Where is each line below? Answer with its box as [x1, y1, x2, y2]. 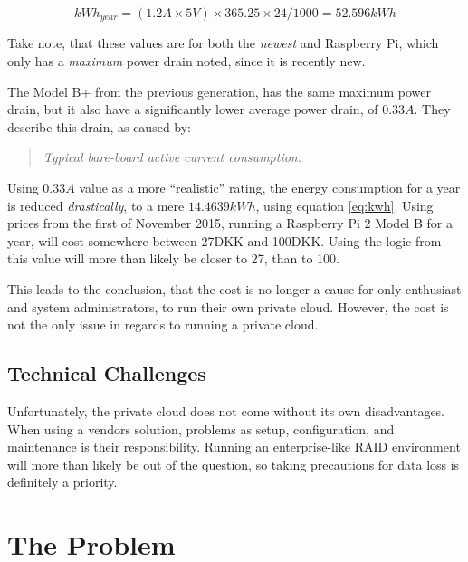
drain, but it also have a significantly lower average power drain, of [7, 100, 378, 119]
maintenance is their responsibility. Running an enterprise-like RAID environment [7, 437, 461, 456]
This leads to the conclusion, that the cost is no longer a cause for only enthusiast [7, 279, 462, 298]
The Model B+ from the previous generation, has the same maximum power [7, 81, 431, 100]
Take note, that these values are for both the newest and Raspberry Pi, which [7, 33, 439, 52]
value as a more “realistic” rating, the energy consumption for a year [79, 178, 461, 197]
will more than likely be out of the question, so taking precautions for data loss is [7, 454, 460, 473]
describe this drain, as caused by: [7, 117, 191, 136]
